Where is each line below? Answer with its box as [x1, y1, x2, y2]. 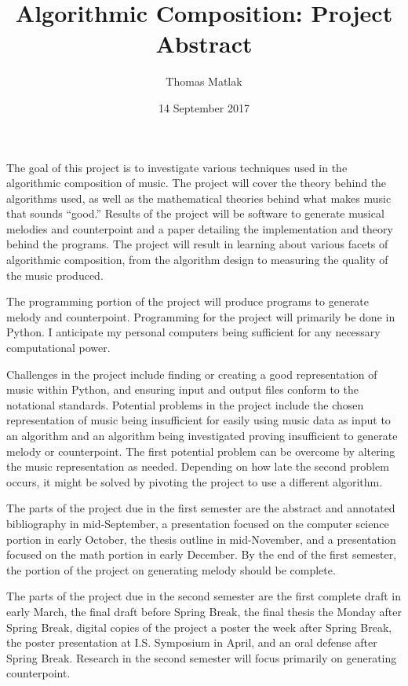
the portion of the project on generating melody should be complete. [6, 561, 336, 578]
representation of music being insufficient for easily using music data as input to [6, 412, 391, 428]
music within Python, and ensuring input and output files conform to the [6, 381, 359, 398]
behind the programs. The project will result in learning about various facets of [6, 236, 388, 252]
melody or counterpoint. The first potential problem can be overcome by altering [6, 442, 395, 459]
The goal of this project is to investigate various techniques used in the [6, 159, 348, 175]
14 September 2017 [158, 99, 250, 116]
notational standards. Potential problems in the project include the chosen [6, 396, 364, 413]
